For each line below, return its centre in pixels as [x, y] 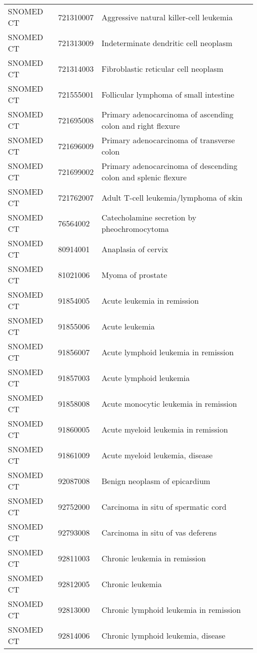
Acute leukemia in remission [150, 300]
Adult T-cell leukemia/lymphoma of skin [172, 197]
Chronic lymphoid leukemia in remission [171, 609]
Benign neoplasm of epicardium [156, 481]
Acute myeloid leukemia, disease [157, 455]
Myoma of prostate [134, 274]
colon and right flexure [141, 126]
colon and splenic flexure [144, 177]
